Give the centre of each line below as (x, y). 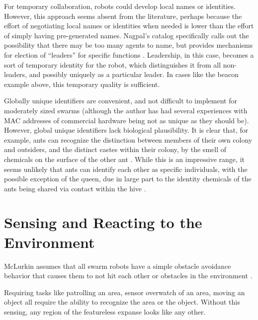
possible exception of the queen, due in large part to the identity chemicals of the (128, 179)
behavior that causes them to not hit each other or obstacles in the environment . (128, 276)
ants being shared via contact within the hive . (75, 188)
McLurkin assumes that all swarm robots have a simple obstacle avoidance (118, 266)
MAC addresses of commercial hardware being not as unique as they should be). (127, 120)
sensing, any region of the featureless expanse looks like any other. (105, 311)
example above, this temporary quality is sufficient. (82, 84)
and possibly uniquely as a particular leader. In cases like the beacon (134, 74)
